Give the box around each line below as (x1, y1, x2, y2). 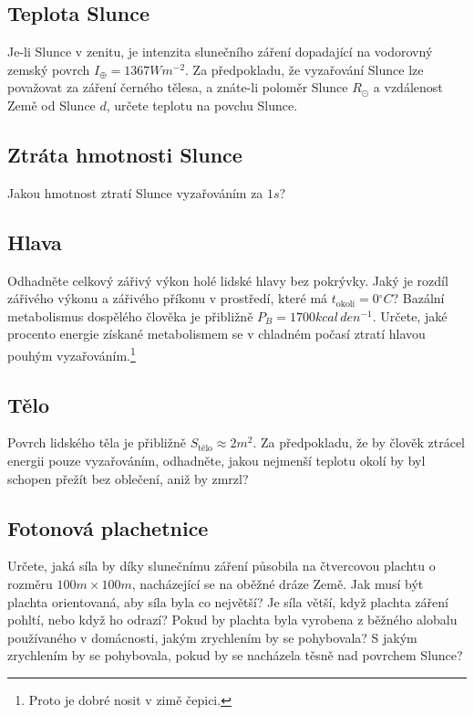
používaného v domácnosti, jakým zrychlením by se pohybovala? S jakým (7, 627, 417, 647)
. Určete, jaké (372, 306, 448, 325)
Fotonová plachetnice (7, 513, 209, 542)
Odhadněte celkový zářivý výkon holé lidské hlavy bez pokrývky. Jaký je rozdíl (7, 270, 448, 289)
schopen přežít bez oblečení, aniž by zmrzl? (7, 468, 249, 488)
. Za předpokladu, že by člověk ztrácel (252, 433, 465, 452)
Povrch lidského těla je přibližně (7, 433, 186, 452)
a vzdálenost (373, 78, 443, 97)
